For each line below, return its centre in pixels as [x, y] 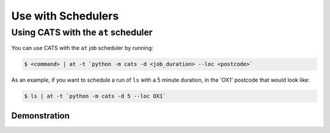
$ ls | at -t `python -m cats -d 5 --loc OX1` [95, 96]
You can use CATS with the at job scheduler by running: [82, 48]
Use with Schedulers [65, 16]
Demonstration [41, 116]
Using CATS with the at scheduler [82, 32]
